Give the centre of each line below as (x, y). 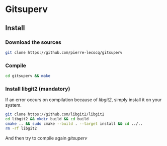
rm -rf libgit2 (21, 128)
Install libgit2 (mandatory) (38, 89)
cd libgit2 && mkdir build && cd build (47, 119)
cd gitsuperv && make (28, 76)
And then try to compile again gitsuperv (46, 138)
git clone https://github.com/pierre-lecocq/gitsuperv (64, 52)
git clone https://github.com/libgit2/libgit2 (55, 114)
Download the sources (33, 42)
